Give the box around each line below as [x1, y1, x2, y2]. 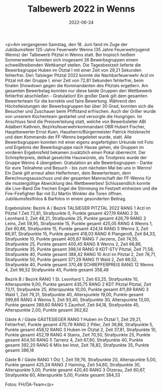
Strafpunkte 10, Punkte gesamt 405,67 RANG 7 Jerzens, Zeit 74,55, [5, 236, 139, 241]
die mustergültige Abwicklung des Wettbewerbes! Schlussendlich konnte [5, 180, 151, 186]
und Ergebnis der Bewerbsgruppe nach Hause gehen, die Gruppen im [5, 144, 144, 150]
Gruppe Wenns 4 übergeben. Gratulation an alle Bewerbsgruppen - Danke [5, 160, 153, 166]
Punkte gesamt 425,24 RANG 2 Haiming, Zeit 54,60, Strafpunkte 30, [5, 362, 141, 367]
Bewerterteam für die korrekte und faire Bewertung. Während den [5, 98, 136, 104]
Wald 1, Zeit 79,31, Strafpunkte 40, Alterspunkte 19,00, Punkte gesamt [5, 291, 144, 297]
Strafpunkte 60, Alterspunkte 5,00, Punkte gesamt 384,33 [5, 372, 120, 378]
